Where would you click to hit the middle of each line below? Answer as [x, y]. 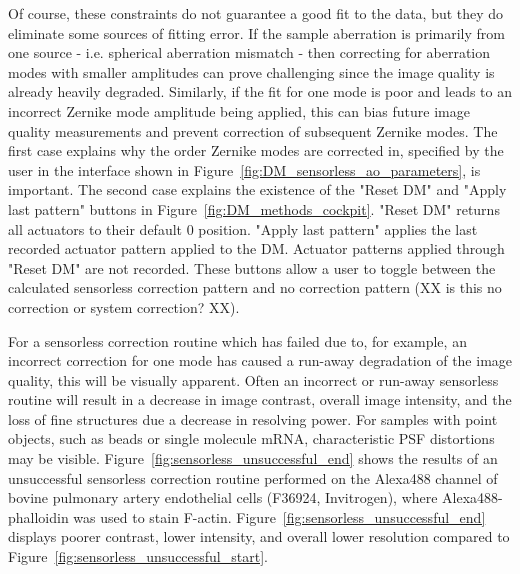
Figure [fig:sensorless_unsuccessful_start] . [138, 556]
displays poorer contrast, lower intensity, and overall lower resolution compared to [259, 536]
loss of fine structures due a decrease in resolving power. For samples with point [253, 418]
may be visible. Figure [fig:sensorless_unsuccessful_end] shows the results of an [253, 458]
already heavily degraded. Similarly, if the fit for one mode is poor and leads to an [260, 91]
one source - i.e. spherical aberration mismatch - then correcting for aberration [249, 52]
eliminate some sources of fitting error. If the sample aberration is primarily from [256, 32]
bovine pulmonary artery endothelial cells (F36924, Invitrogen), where [223, 497]
